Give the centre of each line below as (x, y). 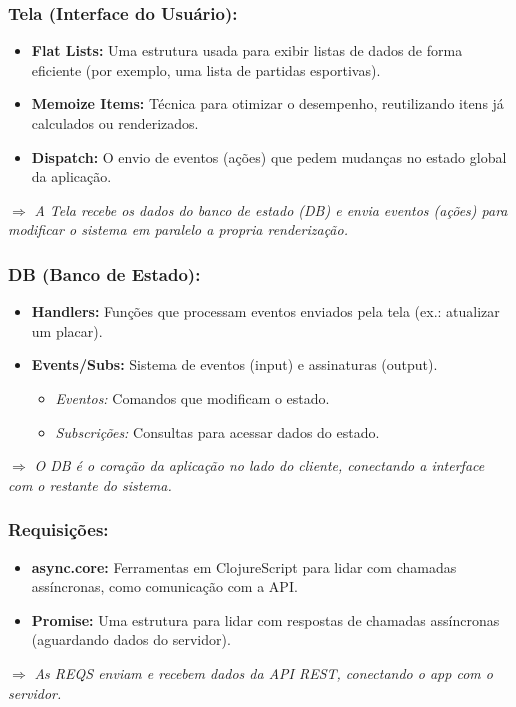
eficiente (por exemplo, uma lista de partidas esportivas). (206, 69)
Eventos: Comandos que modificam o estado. (192, 397)
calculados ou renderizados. (115, 123)
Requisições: (58, 529)
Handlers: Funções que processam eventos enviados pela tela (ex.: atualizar (265, 311)
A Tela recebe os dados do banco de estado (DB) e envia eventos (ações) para (271, 209)
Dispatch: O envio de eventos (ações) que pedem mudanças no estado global (269, 156)
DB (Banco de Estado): (104, 273)
